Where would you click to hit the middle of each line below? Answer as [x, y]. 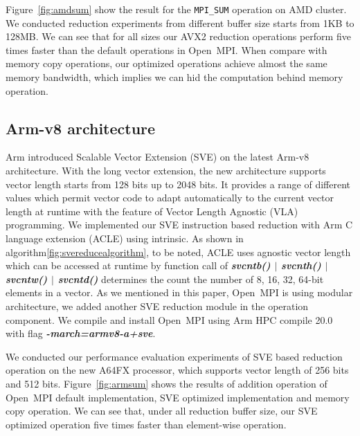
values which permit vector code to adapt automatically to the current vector [170, 198]
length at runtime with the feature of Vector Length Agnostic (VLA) [152, 211]
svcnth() [301, 265]
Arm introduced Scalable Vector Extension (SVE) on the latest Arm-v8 [157, 157]
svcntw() [27, 279]
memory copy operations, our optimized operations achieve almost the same [166, 63]
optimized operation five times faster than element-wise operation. [146, 424]
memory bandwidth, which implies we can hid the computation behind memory [174, 77]
